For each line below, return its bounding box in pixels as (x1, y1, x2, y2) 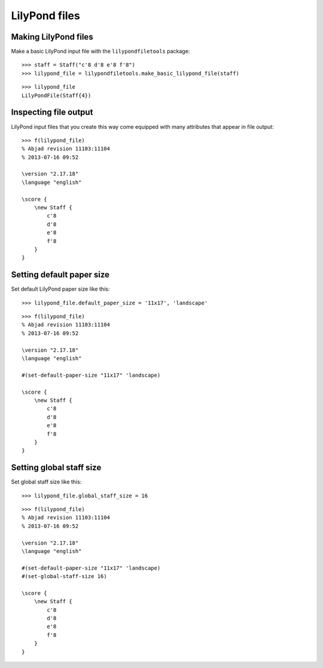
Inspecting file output (11, 107, 93, 117)
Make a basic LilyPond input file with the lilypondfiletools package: (11, 48, 190, 55)
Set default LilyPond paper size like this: (11, 285, 110, 293)
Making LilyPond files (11, 32, 93, 42)
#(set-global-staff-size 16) (22, 573, 107, 580)
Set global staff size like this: (11, 478, 82, 485)
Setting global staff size (11, 463, 102, 473)
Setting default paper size (11, 270, 110, 280)
